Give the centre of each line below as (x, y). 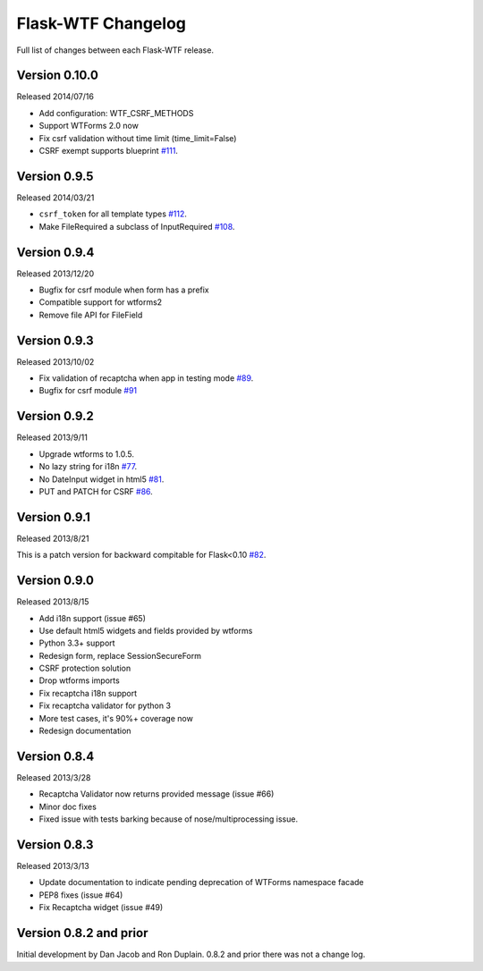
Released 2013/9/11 (52, 437)
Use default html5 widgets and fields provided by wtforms (146, 630)
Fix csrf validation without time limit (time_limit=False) (138, 138)
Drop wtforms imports (79, 680)
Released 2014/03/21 (55, 198)
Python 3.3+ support (77, 643)
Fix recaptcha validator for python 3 (105, 705)
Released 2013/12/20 (55, 274)
